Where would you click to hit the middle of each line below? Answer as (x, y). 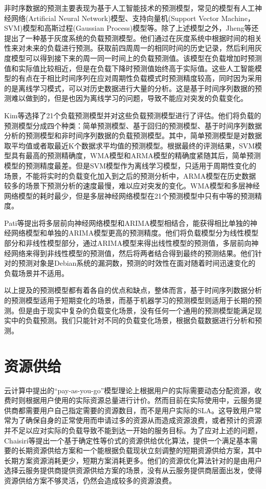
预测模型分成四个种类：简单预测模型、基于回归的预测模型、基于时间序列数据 (133, 125)
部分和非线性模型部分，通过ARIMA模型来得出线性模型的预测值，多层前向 (128, 243)
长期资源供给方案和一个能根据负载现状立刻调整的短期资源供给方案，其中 (140, 450)
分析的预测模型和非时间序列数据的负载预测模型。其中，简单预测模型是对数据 (133, 135)
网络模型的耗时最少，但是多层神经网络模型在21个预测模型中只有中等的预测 (129, 195)
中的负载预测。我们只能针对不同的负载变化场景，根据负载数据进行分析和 (133, 320)
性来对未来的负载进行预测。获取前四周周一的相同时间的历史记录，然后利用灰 (133, 48)
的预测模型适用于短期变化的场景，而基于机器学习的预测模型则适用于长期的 (129, 300)
